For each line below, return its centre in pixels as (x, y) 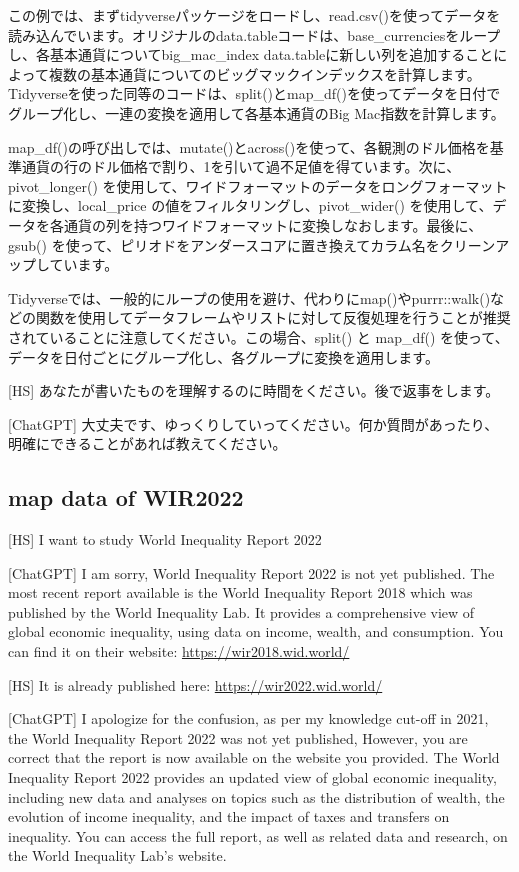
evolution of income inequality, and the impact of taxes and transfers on (229, 816)
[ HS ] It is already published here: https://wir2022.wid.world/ (195, 684)
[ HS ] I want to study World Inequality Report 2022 (165, 539)
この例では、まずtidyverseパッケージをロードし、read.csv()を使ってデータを (254, 15)
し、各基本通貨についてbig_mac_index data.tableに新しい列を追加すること (251, 54)
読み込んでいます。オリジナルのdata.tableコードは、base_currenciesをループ (254, 34)
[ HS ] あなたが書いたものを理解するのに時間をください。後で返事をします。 (254, 390)
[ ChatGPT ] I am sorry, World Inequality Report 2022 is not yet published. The (251, 572)
